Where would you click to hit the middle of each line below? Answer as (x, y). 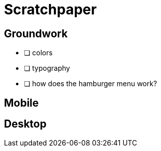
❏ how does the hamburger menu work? (90, 84)
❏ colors (38, 53)
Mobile (21, 103)
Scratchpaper (50, 9)
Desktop (25, 124)
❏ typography (47, 68)
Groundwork (36, 33)
